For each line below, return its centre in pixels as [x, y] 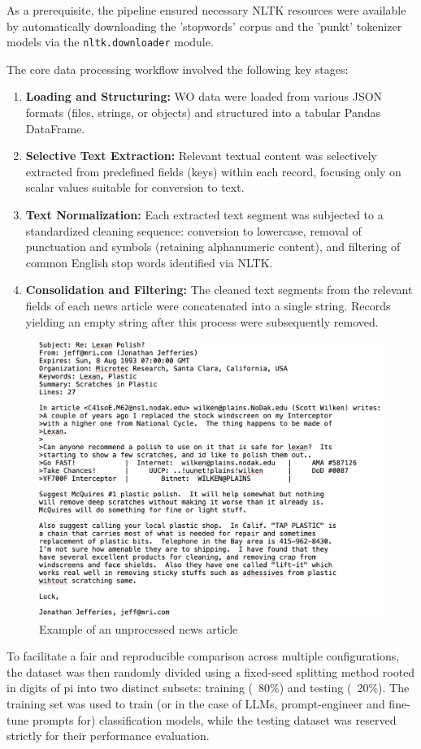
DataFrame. [55, 128]
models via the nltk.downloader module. [110, 42]
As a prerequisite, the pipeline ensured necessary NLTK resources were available [206, 10]
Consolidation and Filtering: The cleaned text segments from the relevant [219, 290]
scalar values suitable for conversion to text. [135, 187]
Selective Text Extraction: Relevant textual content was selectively [201, 156]
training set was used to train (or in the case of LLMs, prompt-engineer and [196, 704]
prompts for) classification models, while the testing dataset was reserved [214, 719]
